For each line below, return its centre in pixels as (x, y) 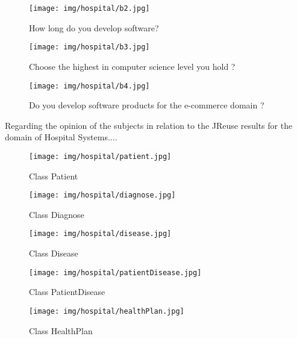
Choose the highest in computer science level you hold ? (132, 66)
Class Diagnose (57, 214)
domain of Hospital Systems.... (61, 137)
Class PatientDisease (67, 292)
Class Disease (54, 253)
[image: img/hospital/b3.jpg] (89, 47)
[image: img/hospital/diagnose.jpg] (102, 195)
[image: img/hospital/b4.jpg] (89, 86)
